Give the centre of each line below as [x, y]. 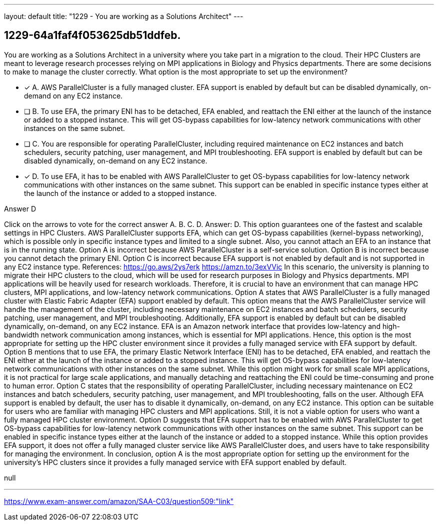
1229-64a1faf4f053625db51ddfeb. [92, 35]
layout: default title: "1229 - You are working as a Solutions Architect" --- [124, 16]
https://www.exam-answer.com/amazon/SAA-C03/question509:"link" [119, 501]
